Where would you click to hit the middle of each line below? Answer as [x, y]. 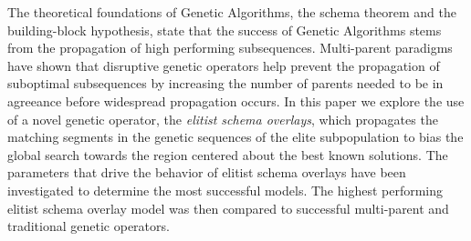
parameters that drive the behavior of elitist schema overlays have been [207, 172]
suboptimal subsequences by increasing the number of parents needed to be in [225, 83]
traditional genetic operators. [89, 226]
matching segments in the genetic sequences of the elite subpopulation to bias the [235, 137]
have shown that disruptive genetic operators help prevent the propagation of [224, 65]
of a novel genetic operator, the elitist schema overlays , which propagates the [223, 119]
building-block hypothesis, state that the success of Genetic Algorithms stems [225, 30]
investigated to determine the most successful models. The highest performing [225, 190]
